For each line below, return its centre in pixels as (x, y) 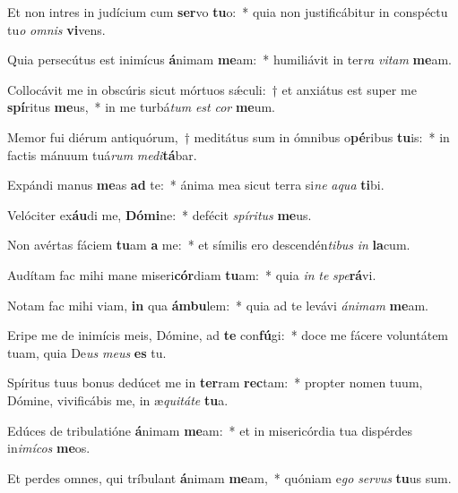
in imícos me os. (49, 448)
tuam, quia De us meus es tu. (87, 352)
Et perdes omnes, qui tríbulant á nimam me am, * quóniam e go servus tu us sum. (229, 477)
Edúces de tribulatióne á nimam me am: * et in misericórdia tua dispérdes (210, 430)
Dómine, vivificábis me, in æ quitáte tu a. (118, 399)
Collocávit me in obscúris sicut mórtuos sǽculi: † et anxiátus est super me (212, 89)
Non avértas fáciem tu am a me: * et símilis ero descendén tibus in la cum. (209, 245)
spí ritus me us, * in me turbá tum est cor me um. (142, 107)
